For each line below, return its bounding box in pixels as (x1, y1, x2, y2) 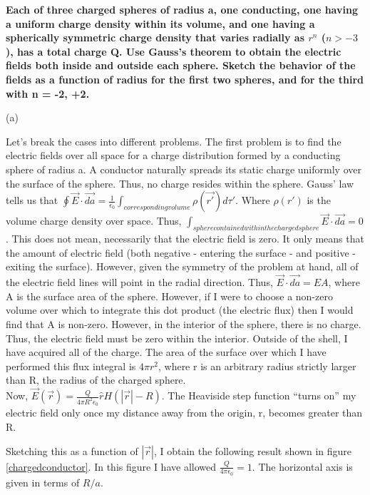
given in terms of (6, 474, 80, 489)
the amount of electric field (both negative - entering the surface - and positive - (6, 245, 356, 260)
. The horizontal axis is (252, 459, 353, 474)
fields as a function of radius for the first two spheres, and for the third (6, 71, 364, 86)
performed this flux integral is (6, 358, 136, 373)
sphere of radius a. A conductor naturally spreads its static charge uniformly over (6, 161, 361, 176)
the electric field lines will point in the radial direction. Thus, (6, 275, 273, 290)
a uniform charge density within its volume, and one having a (6, 16, 315, 31)
